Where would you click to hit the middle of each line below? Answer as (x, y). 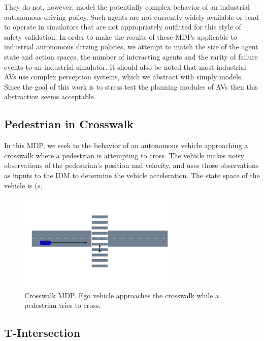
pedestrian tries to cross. (63, 305)
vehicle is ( (21, 185)
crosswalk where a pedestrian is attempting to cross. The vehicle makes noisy (124, 155)
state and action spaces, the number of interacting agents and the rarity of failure (131, 56)
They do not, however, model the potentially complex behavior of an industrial (127, 7)
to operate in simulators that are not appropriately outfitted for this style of (123, 27)
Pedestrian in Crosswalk (69, 124)
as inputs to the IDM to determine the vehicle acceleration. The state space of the (132, 175)
